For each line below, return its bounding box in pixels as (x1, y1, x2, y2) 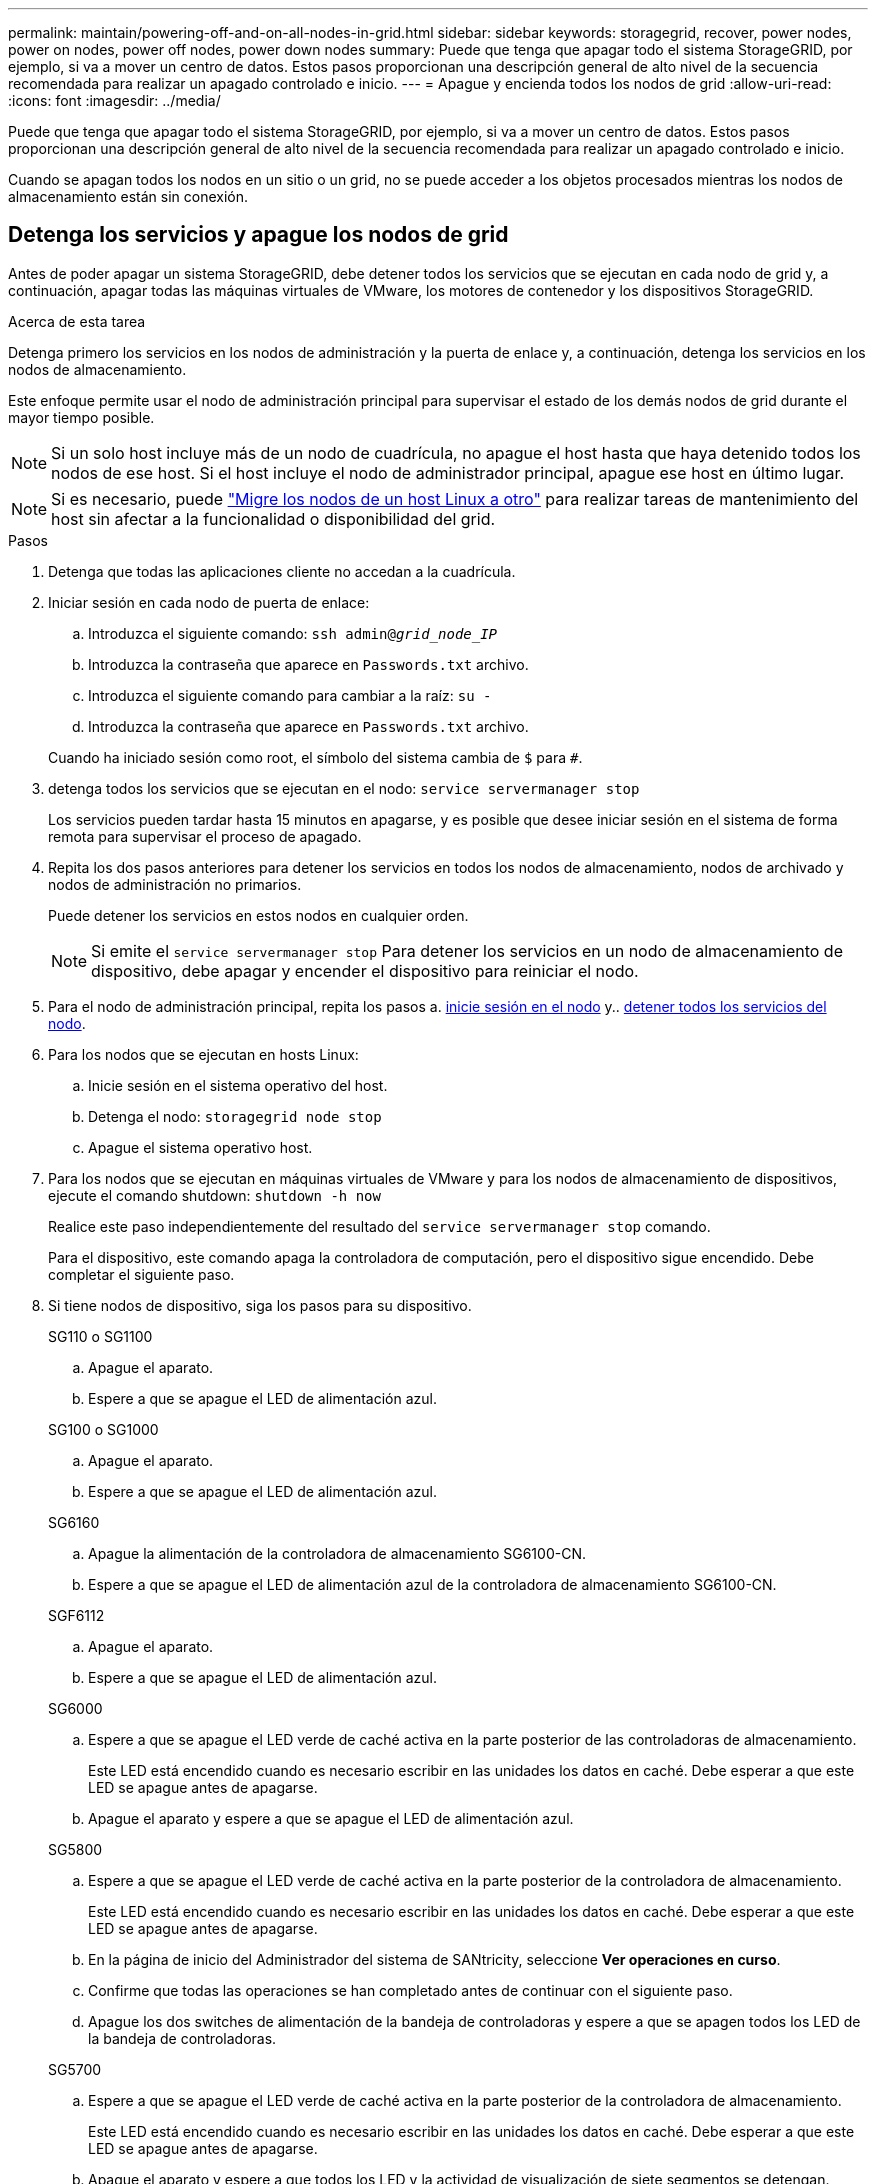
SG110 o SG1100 (48, 1327, 153, 1345)
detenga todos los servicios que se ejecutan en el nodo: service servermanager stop (48, 779, 640, 797)
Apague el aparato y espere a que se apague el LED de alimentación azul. (88, 1809, 574, 1827)
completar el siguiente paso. (48, 1265, 235, 1283)
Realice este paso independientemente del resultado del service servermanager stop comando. (48, 1217, 711, 1235)
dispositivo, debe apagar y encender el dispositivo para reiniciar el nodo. (91, 960, 639, 981)
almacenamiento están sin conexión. (8, 188, 249, 205)
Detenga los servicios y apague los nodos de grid (8, 222, 509, 248)
